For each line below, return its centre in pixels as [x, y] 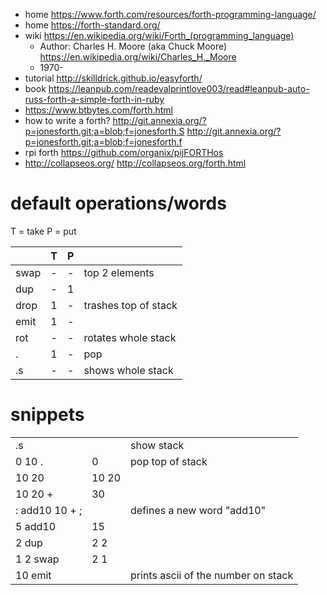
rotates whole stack [130, 337]
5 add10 [35, 526]
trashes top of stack [130, 305]
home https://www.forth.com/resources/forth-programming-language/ [170, 14]
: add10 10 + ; [49, 510]
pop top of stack [169, 461]
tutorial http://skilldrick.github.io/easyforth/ [113, 78]
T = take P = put [43, 231]
